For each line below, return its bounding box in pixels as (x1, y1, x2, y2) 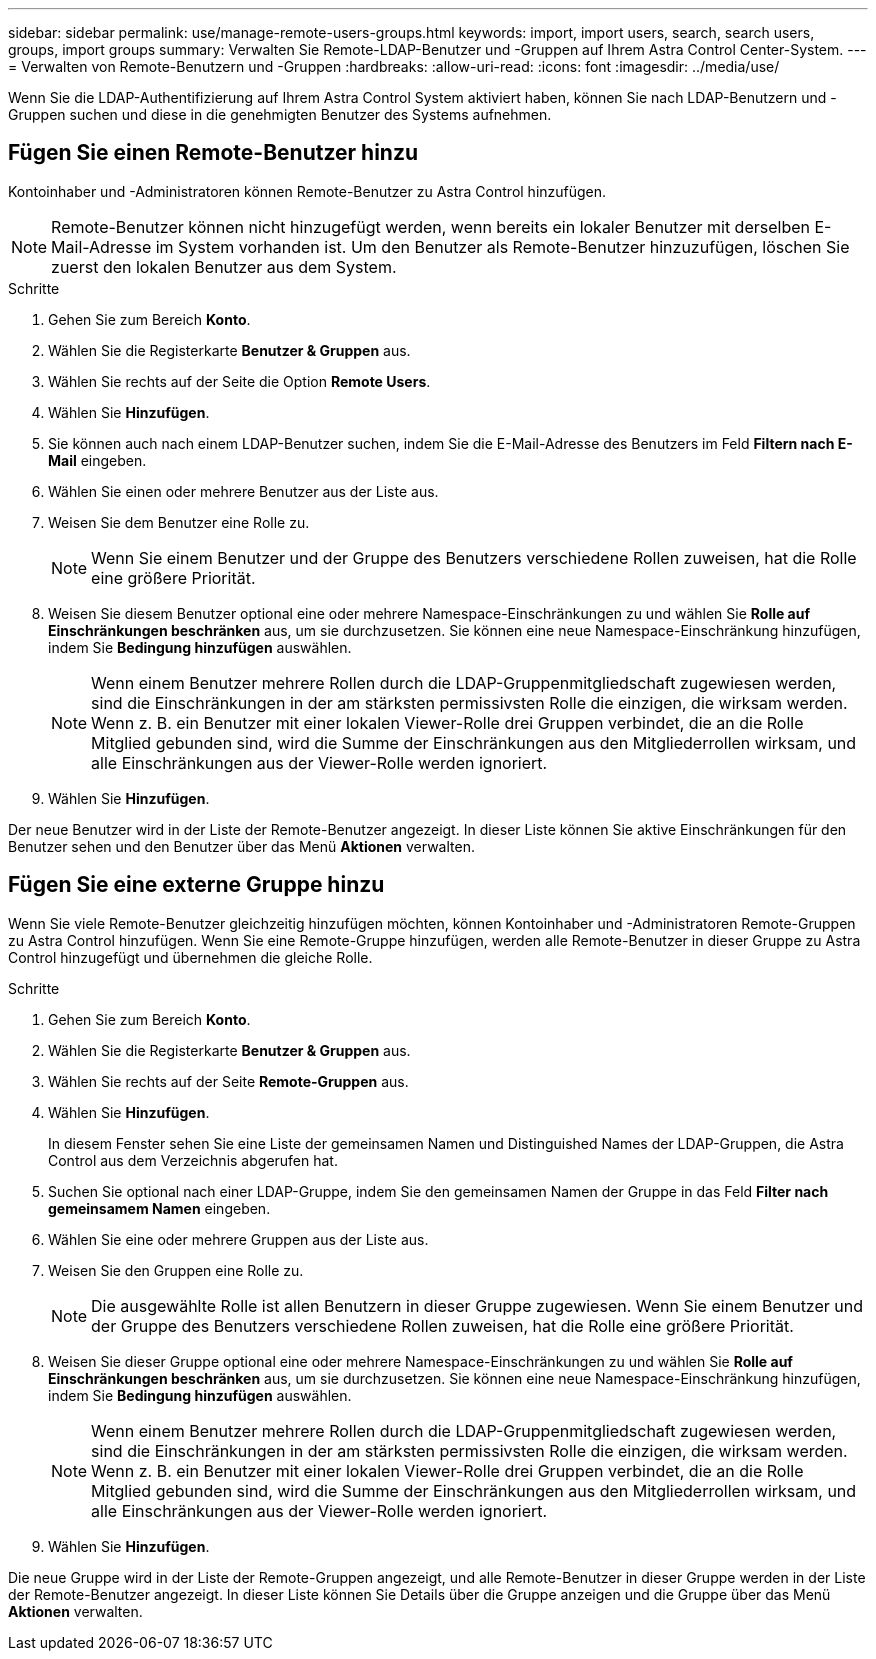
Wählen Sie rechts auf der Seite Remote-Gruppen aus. (48, 1072, 409, 1090)
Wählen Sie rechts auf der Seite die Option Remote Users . (48, 372, 431, 390)
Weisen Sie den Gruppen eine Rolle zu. (48, 1261, 304, 1279)
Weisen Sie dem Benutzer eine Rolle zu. (48, 513, 310, 531)
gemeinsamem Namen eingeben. (48, 1199, 271, 1217)
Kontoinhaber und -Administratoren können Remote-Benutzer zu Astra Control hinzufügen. (8, 182, 607, 200)
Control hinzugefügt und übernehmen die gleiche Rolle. (8, 948, 373, 966)
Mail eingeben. (48, 451, 147, 469)
